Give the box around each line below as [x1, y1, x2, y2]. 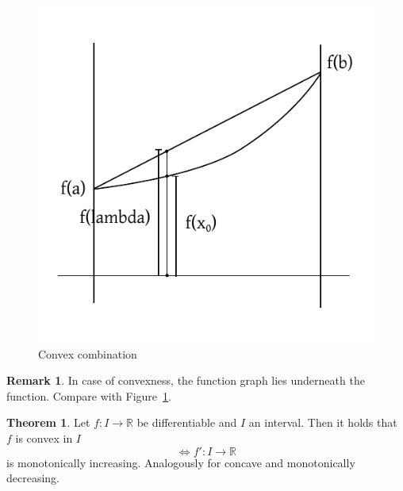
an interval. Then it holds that [248, 414, 397, 431]
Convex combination [38, 345, 137, 362]
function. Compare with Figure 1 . [6, 387, 171, 404]
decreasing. [6, 470, 60, 486]
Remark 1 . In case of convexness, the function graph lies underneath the [6, 372, 365, 389]
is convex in [15, 429, 73, 446]
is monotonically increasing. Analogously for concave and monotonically [6, 454, 355, 470]
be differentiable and [136, 414, 237, 431]
